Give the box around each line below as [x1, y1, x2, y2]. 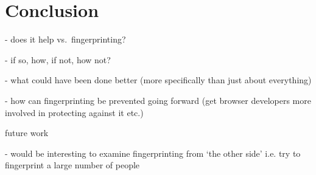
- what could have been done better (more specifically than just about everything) [5, 74, 312, 86]
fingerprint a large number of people [5, 159, 140, 171]
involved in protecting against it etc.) [5, 106, 144, 118]
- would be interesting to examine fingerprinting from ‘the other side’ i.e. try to [5, 146, 301, 159]
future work [5, 126, 49, 139]
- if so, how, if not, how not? [5, 53, 111, 66]
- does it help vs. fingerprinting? [5, 33, 126, 46]
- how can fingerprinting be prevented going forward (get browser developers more [5, 94, 311, 106]
